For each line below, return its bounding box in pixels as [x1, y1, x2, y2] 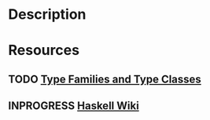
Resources [8, 42, 80, 60]
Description [8, 5, 87, 24]
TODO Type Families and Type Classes [8, 72, 202, 85]
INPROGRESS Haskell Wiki [8, 100, 139, 113]
